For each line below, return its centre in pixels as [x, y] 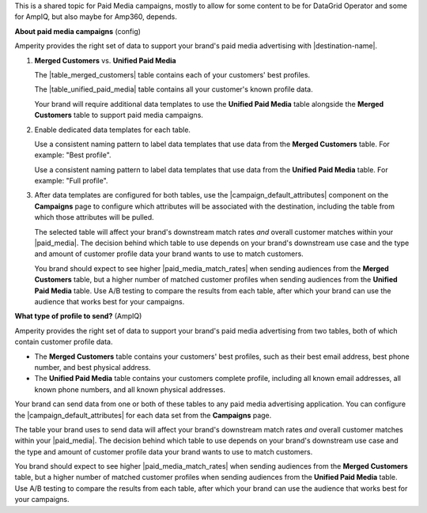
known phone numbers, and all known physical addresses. [130, 389]
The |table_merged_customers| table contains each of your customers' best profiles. [172, 74]
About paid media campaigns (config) [78, 31]
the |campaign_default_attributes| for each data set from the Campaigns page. [143, 415]
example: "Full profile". [71, 181]
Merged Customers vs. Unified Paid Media [106, 60]
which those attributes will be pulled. [94, 217]
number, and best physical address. [93, 367]
